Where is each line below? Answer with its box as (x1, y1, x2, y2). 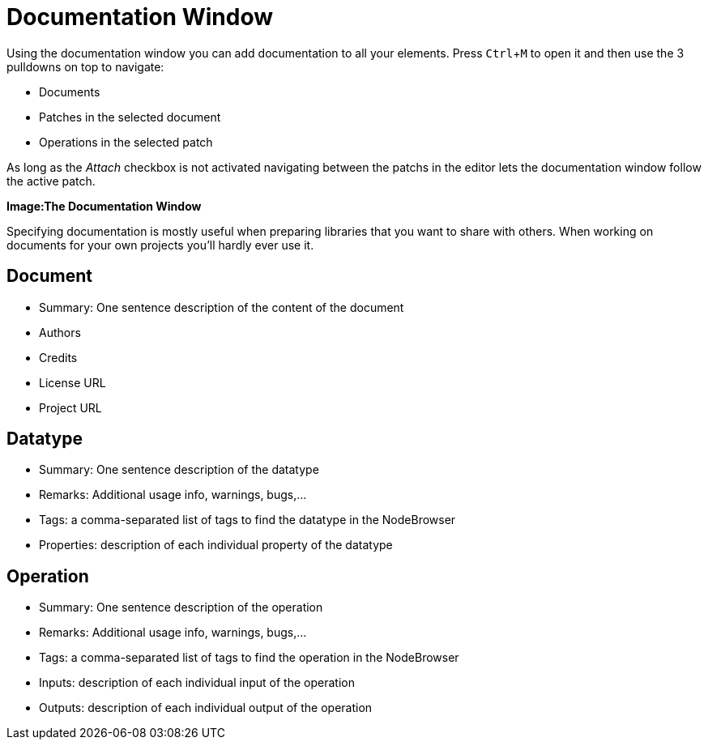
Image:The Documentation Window (6, 198, 202, 213)
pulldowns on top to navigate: (6, 59, 164, 74)
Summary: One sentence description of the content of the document (39, 300, 404, 314)
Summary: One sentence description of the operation (39, 600, 323, 615)
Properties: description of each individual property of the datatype (39, 538, 393, 552)
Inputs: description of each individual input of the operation (39, 676, 355, 690)
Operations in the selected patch (39, 134, 213, 149)
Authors (39, 325, 81, 339)
